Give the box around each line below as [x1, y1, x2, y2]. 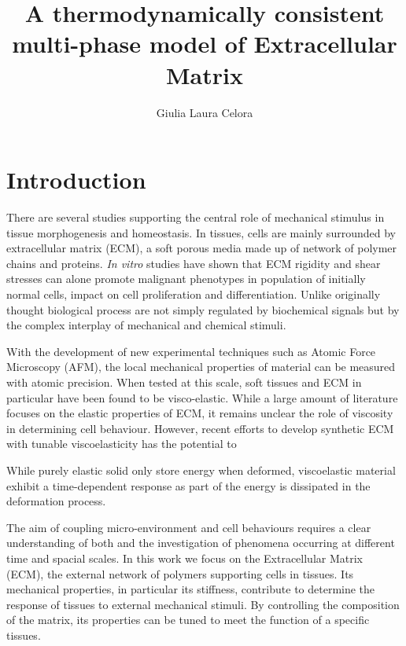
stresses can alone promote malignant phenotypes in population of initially [6, 270, 366, 287]
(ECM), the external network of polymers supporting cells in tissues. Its [6, 565, 354, 582]
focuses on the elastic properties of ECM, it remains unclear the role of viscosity [6, 405, 393, 421]
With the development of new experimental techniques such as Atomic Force [6, 343, 376, 359]
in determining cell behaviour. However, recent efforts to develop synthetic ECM [6, 420, 394, 436]
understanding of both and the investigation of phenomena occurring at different [6, 534, 395, 551]
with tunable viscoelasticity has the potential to [6, 435, 237, 452]
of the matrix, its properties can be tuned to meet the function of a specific [6, 611, 370, 628]
